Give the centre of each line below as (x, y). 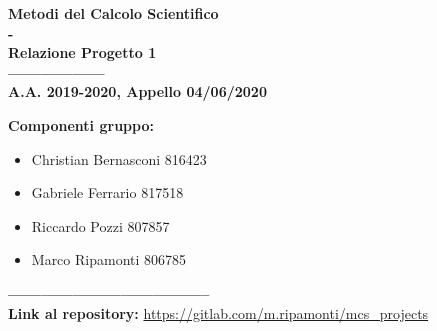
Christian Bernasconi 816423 (119, 158)
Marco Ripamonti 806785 (109, 259)
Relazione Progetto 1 (82, 52)
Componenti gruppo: (81, 124)
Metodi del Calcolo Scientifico (113, 13)
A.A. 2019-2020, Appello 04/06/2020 (137, 91)
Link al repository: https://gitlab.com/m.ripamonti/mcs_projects (218, 312)
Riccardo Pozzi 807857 (100, 225)
